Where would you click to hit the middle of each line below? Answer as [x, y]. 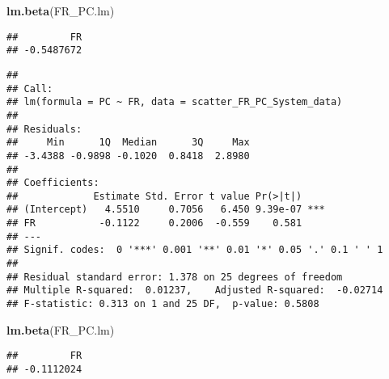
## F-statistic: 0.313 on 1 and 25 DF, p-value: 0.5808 [163, 304]
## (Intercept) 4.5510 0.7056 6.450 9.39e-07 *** [166, 210]
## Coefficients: [53, 183]
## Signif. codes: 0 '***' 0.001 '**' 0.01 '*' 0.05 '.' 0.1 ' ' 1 [195, 250]
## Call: [30, 88]
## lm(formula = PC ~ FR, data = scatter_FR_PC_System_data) [175, 102]
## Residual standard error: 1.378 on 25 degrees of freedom [175, 277]
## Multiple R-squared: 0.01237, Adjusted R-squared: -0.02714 [195, 291]
